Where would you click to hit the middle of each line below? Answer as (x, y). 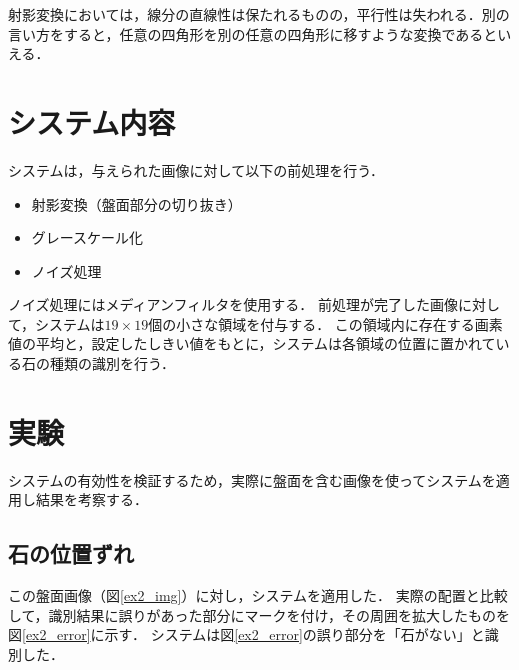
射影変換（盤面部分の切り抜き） (136, 203)
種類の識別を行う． (112, 363)
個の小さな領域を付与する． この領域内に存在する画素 (325, 323)
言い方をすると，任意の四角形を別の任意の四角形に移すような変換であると (253, 33)
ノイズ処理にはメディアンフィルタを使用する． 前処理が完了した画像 (233, 304)
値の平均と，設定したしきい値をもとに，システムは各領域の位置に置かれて (252, 343)
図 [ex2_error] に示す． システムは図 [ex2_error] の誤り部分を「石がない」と (246, 634)
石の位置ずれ (71, 553)
